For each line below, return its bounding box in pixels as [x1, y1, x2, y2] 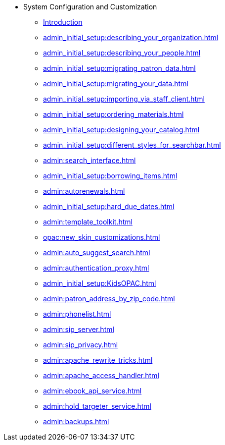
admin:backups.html [43, 417, 109, 426]
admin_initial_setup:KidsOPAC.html [43, 279, 156, 287]
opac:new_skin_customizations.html [43, 233, 160, 241]
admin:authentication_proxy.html [43, 264, 149, 272]
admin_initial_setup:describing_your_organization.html [43, 33, 219, 42]
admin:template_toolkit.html [43, 218, 133, 226]
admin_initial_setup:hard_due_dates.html [43, 202, 175, 211]
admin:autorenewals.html [43, 187, 125, 195]
